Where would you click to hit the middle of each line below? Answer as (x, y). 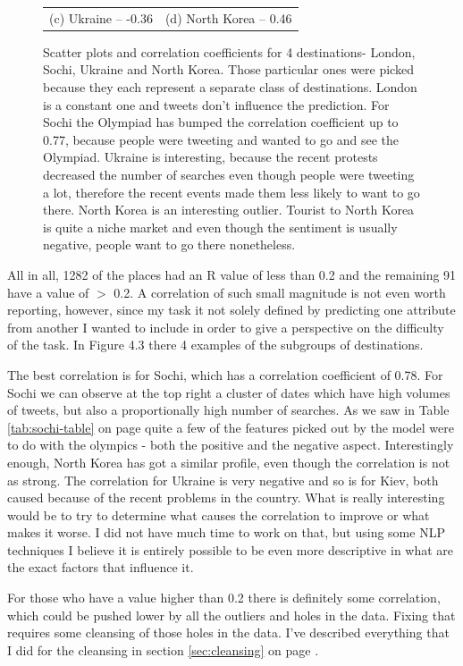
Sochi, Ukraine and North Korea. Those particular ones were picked (228, 69)
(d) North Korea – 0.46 (228, 17)
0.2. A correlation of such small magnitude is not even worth (280, 292)
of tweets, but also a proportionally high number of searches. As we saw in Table (228, 410)
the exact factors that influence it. (101, 567)
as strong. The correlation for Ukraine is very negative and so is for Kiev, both (223, 480)
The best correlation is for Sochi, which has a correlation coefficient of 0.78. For (225, 374)
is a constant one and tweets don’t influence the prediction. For (216, 104)
